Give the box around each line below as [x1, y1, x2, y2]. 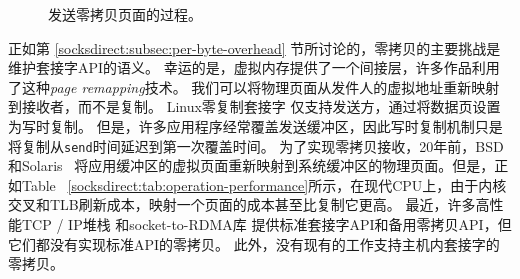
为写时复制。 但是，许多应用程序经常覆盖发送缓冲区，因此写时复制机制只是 [8, 115, 503, 136]
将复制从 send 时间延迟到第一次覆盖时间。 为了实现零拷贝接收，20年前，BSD [8, 135, 504, 156]
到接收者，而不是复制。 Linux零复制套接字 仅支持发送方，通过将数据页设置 [8, 96, 501, 117]
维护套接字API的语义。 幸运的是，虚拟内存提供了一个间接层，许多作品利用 [8, 57, 500, 78]
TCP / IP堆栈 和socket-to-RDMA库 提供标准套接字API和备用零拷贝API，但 [21, 214, 512, 234]
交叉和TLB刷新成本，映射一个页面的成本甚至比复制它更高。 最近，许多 [8, 194, 476, 215]
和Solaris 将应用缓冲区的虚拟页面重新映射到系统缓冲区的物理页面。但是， [8, 155, 495, 176]
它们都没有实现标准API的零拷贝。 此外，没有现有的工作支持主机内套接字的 [8, 233, 500, 254]
